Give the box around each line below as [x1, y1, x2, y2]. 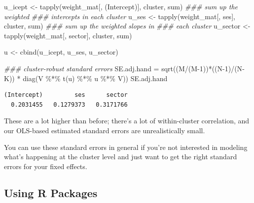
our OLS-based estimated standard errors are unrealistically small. [4, 125, 205, 135]
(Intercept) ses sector [4, 91, 128, 99]
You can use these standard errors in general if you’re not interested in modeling [4, 142, 248, 152]
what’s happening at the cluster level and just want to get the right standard [4, 151, 237, 162]
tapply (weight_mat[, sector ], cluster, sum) [4, 30, 132, 40]
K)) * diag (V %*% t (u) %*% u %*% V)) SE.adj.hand [4, 73, 168, 83]
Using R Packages [4, 185, 98, 200]
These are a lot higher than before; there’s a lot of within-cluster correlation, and [4, 116, 250, 126]
